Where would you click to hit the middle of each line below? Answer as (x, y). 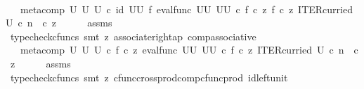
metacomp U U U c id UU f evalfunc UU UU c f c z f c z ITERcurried (186, 9)
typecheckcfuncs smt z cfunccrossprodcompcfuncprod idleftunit (149, 77)
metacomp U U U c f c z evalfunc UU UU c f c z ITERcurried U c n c (189, 50)
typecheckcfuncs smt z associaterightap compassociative (133, 36)
